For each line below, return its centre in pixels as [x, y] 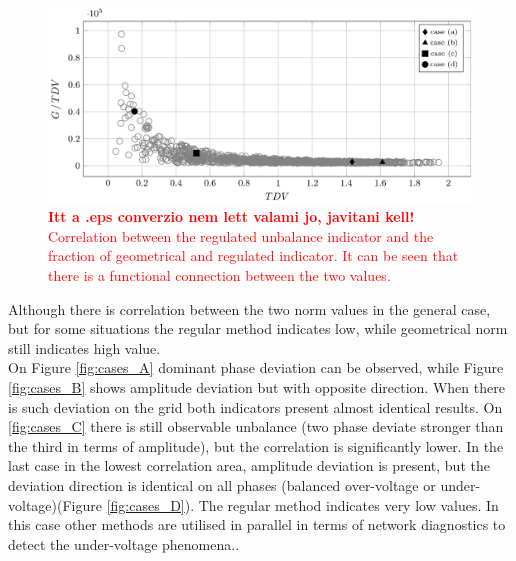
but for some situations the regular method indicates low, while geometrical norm [258, 328]
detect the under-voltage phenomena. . [124, 543]
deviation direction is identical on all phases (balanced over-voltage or [222, 484]
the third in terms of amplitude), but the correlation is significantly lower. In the [256, 445]
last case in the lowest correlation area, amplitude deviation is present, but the [249, 465]
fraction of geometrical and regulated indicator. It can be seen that [253, 255]
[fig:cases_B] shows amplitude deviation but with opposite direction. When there [256, 386]
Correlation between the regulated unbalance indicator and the [241, 235]
